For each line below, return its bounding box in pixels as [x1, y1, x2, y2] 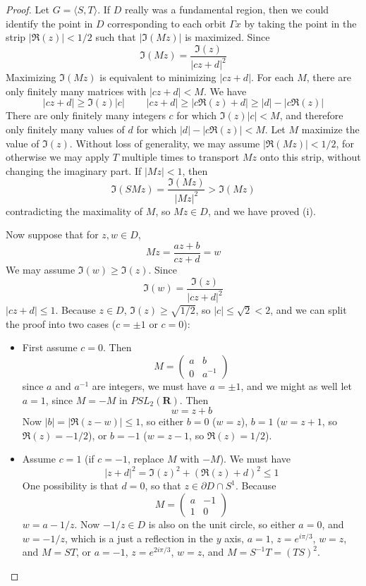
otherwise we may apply [6, 149, 110, 164]
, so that [145, 478, 181, 493]
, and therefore [279, 108, 343, 123]
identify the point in [6, 16, 93, 30]
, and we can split [270, 303, 347, 317]
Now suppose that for [6, 227, 99, 242]
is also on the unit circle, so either [148, 517, 295, 532]
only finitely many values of [6, 121, 125, 136]
